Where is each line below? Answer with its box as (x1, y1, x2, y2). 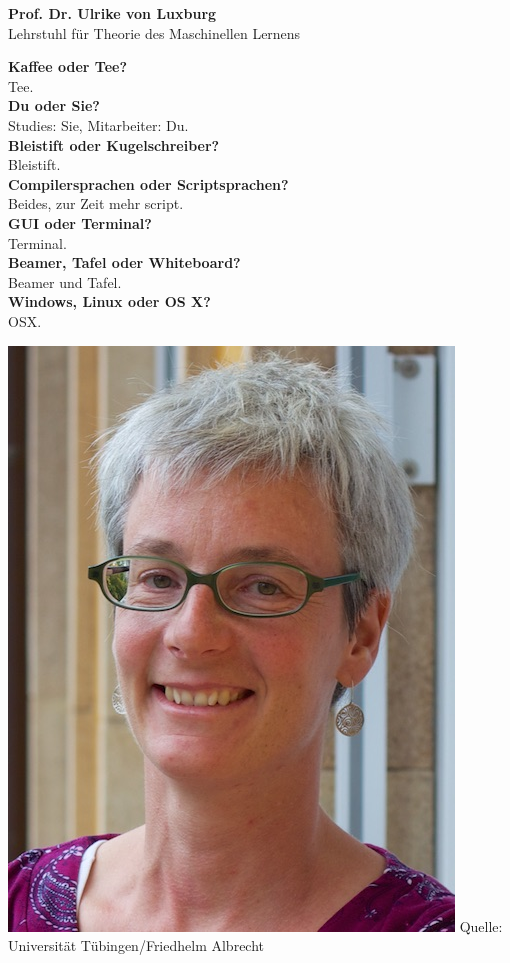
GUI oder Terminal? (8, 212, 152, 233)
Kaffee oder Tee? (8, 56, 127, 77)
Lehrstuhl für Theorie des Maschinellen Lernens (8, 22, 301, 43)
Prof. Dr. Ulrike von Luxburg (8, 3, 217, 23)
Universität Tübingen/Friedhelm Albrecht (8, 935, 265, 956)
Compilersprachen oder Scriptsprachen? (8, 173, 289, 194)
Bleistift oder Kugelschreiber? (8, 134, 220, 155)
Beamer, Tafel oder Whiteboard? (8, 252, 241, 273)
